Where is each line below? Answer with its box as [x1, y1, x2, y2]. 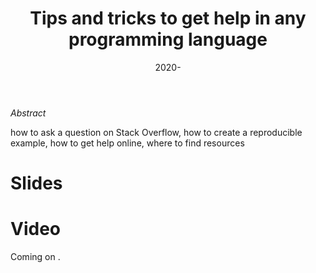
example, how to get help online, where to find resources [10, 137, 245, 149]
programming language [68, 28, 268, 51]
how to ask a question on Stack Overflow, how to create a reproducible [10, 126, 303, 138]
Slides [10, 172, 63, 195]
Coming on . [10, 251, 61, 263]
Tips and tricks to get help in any [29, 7, 307, 30]
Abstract [10, 107, 47, 119]
